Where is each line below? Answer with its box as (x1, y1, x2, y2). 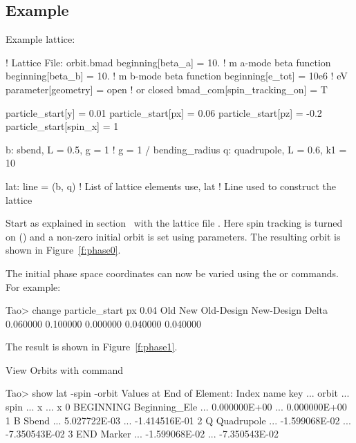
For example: (6, 279, 61, 294)
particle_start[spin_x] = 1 (6, 119, 119, 133)
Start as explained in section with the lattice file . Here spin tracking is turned (6, 216, 343, 230)
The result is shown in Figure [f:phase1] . (6, 339, 178, 354)
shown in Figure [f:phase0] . (6, 243, 121, 257)
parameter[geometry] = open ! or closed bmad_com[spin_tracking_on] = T (6, 82, 328, 96)
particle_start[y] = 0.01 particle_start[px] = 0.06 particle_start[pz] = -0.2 (6, 105, 322, 120)
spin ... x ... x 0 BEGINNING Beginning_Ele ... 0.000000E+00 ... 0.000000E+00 (6, 399, 347, 414)
